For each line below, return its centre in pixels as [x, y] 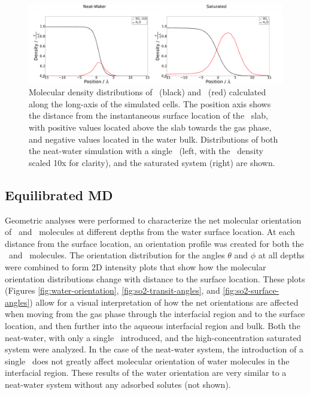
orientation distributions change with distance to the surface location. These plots [155, 278]
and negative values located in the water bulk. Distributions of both [154, 139]
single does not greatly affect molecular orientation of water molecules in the [147, 361]
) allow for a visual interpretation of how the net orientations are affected [164, 302]
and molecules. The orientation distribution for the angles [117, 255]
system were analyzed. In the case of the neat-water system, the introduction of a [154, 349]
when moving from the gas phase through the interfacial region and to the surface [155, 314]
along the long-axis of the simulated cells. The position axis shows [150, 103]
